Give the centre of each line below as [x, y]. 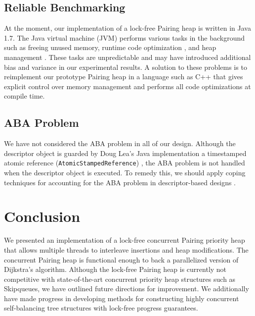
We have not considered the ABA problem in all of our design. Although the [120, 143]
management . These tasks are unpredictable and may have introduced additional [127, 57]
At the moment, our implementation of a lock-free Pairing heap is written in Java [127, 28]
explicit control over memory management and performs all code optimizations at [127, 86]
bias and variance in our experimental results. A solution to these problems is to [126, 67]
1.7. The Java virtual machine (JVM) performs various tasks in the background [125, 37]
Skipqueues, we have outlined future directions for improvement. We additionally [127, 289]
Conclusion [42, 216]
